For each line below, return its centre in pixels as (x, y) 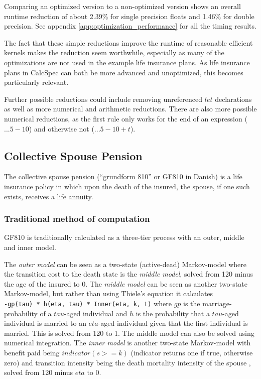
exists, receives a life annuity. (49, 196)
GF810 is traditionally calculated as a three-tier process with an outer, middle (124, 237)
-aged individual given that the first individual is (173, 323)
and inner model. (30, 247)
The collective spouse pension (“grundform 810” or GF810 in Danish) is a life (123, 176)
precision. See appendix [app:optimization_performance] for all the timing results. (130, 26)
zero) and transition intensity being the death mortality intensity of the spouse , (127, 362)
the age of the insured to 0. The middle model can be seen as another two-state (126, 283)
